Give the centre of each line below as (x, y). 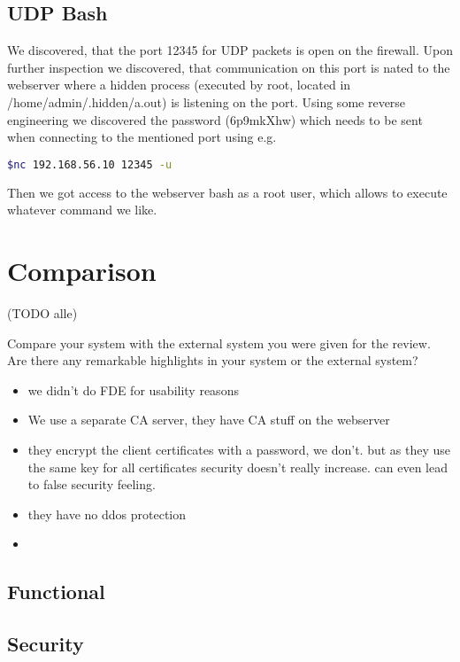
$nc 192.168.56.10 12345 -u (90, 164)
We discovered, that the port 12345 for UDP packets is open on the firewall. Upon (230, 50)
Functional (56, 592)
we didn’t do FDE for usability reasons (133, 389)
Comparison (82, 271)
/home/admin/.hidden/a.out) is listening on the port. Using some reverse (207, 101)
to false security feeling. (92, 484)
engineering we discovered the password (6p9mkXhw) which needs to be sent (215, 119)
